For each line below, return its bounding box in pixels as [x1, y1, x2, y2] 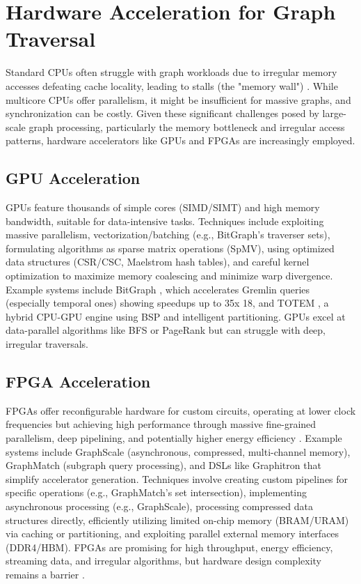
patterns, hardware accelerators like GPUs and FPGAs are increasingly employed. [6, 133, 355, 148]
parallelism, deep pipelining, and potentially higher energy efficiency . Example [6, 431, 342, 445]
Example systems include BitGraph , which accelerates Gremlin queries [6, 282, 310, 296]
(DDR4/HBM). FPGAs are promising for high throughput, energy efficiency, [6, 539, 333, 554]
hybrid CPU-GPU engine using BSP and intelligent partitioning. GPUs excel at [6, 309, 346, 323]
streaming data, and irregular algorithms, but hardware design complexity [6, 553, 321, 568]
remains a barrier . [6, 567, 85, 581]
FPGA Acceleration [6, 371, 151, 392]
